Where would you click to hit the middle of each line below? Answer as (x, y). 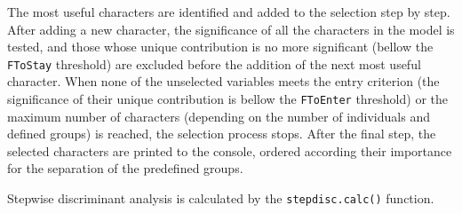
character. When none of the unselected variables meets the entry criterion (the (223, 81)
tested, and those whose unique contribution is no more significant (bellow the (220, 47)
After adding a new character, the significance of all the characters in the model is (231, 29)
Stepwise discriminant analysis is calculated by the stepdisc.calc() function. (221, 198)
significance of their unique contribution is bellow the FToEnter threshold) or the (227, 99)
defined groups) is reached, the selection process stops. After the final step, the (222, 134)
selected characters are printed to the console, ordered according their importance (230, 150)
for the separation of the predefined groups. (125, 168)
